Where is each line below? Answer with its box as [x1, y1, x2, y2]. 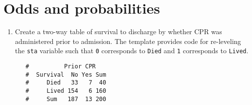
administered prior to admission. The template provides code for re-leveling [15, 36, 241, 46]
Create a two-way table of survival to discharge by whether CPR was [15, 26, 222, 37]
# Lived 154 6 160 [25, 87, 106, 94]
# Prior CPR [25, 63, 96, 70]
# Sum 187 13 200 [25, 95, 106, 103]
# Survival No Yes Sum [25, 71, 106, 78]
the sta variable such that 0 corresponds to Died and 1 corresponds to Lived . [15, 45, 249, 56]
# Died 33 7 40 [25, 79, 106, 86]
